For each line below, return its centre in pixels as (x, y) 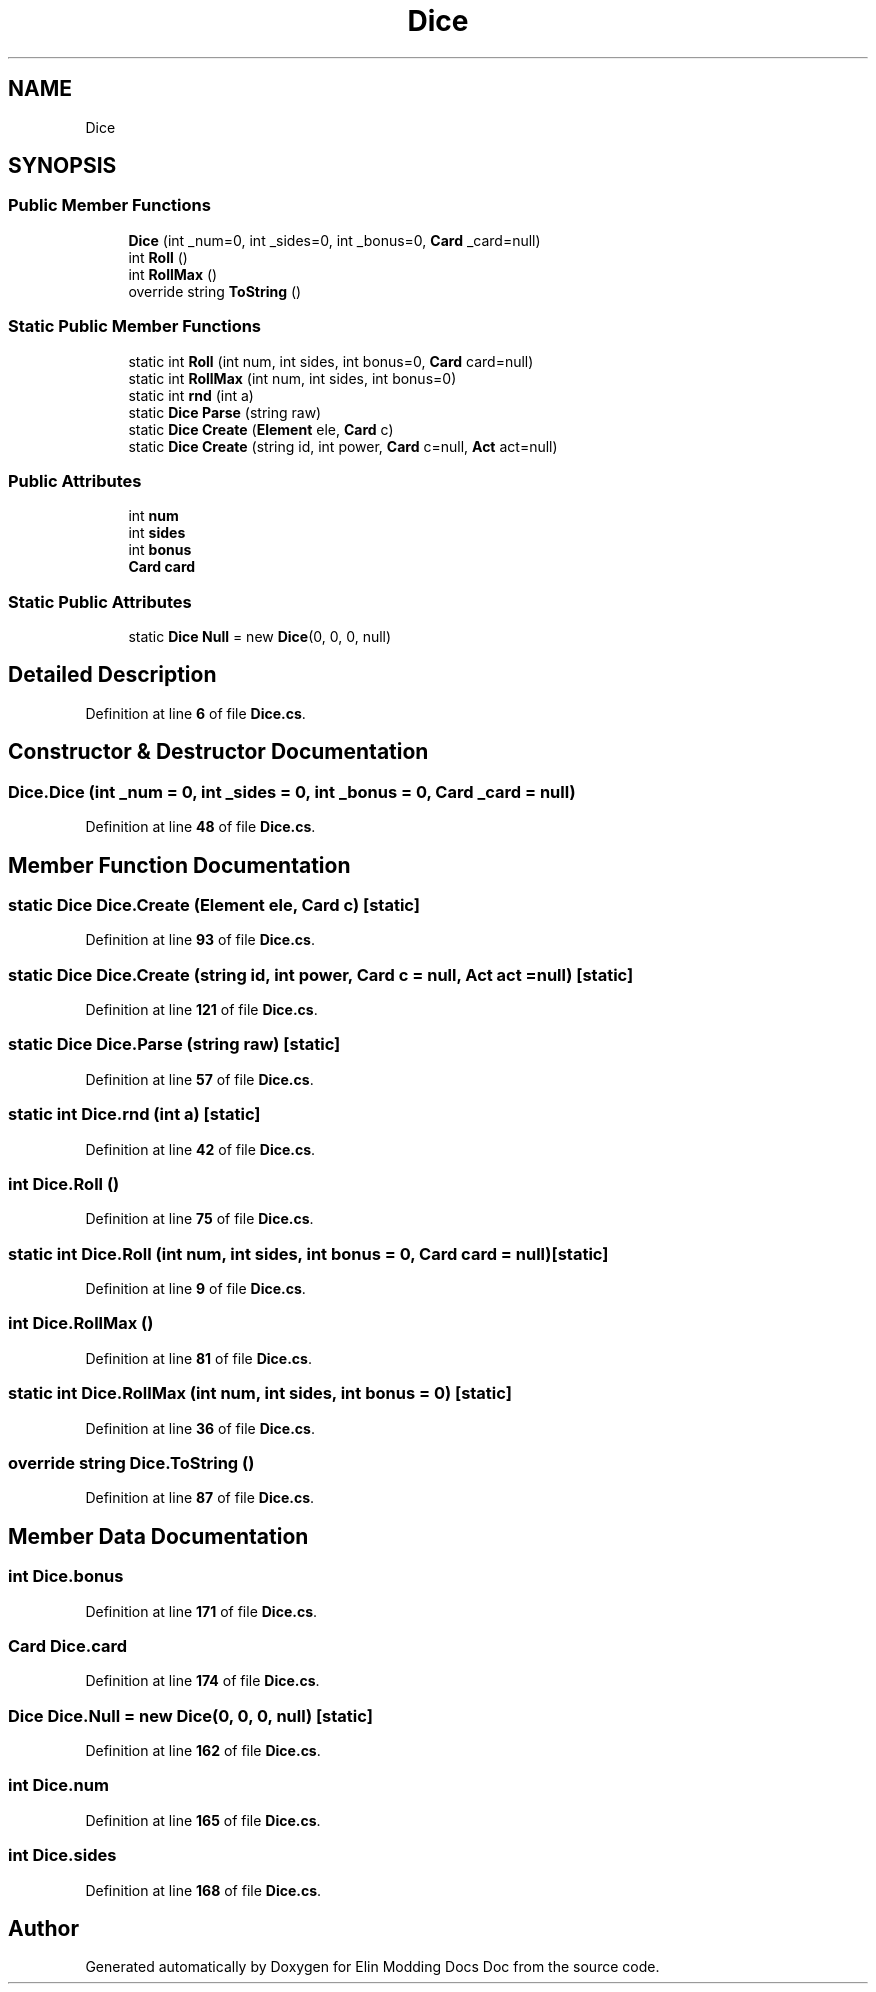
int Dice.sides (62, 1855)
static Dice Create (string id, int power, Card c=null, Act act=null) (343, 446)
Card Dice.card (67, 1645)
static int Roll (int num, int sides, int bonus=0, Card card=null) (331, 361)
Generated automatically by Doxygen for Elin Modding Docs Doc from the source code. (372, 1967)
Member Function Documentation (179, 865)
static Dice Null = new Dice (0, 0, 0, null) (260, 637)
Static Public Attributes (100, 601)
